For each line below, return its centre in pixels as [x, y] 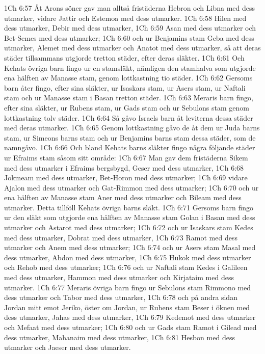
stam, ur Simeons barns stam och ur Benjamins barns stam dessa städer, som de [130, 137]
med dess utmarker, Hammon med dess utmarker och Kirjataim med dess [119, 277]
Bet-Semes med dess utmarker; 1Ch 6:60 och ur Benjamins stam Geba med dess [129, 37]
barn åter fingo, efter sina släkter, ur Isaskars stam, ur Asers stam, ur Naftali [125, 87]
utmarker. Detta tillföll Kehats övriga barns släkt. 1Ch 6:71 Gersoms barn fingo [129, 207]
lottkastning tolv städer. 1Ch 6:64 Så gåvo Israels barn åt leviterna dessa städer [129, 117]
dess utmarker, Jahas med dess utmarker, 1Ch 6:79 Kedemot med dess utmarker [130, 317]
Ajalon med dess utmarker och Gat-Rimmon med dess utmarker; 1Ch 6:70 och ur [131, 187]
